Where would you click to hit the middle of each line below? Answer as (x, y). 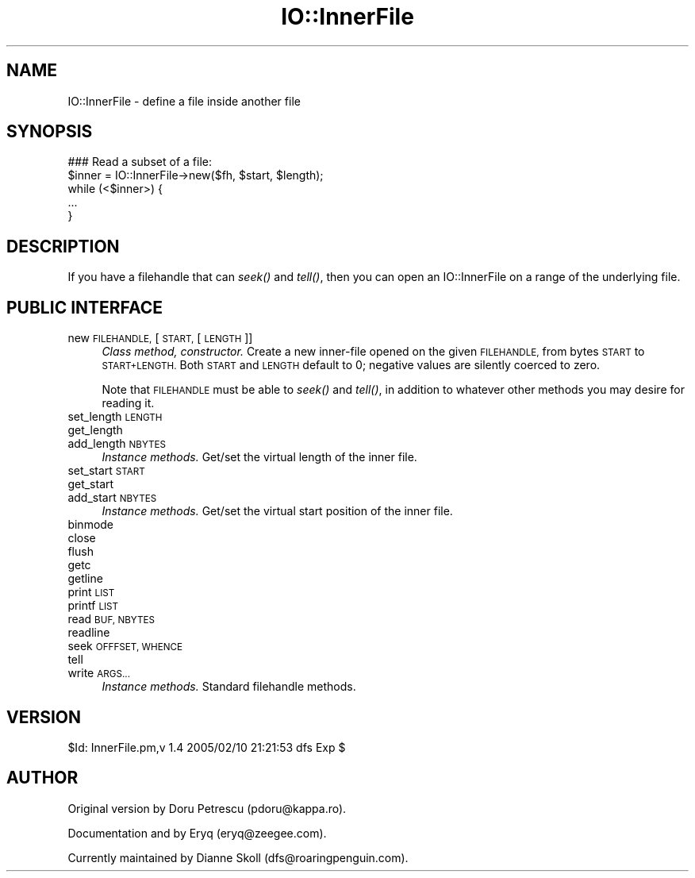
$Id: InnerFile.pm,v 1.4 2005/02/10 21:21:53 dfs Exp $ (207, 747)
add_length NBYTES (117, 444)
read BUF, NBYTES (111, 619)
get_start (91, 484)
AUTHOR (42, 778)
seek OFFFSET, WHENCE (125, 646)
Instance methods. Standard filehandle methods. (229, 687)
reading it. (128, 403)
